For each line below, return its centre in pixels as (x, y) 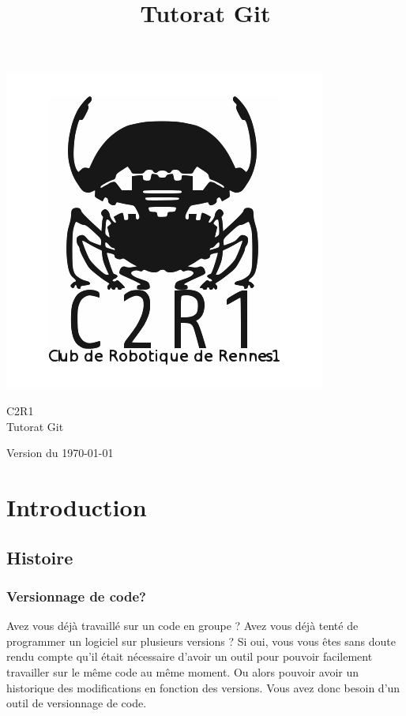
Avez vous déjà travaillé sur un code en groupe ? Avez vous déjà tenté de (182, 626)
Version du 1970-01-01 (60, 453)
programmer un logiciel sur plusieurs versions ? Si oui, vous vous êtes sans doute (201, 641)
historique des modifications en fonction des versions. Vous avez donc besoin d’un (203, 687)
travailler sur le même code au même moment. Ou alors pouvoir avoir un (183, 671)
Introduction (77, 506)
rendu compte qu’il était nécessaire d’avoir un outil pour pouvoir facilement (190, 656)
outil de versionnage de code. (77, 703)
